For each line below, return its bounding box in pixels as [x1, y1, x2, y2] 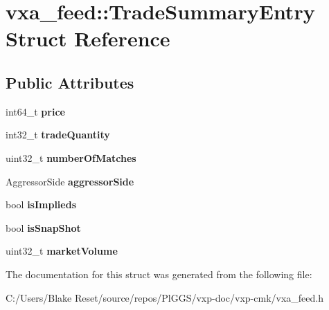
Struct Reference [6, 24, 170, 53]
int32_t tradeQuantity [6, 127, 110, 142]
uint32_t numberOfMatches [6, 150, 136, 165]
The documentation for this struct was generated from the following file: [6, 266, 312, 281]
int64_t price [6, 104, 65, 118]
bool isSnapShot [6, 220, 81, 235]
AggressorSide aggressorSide [6, 174, 134, 188]
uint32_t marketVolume [6, 244, 118, 258]
